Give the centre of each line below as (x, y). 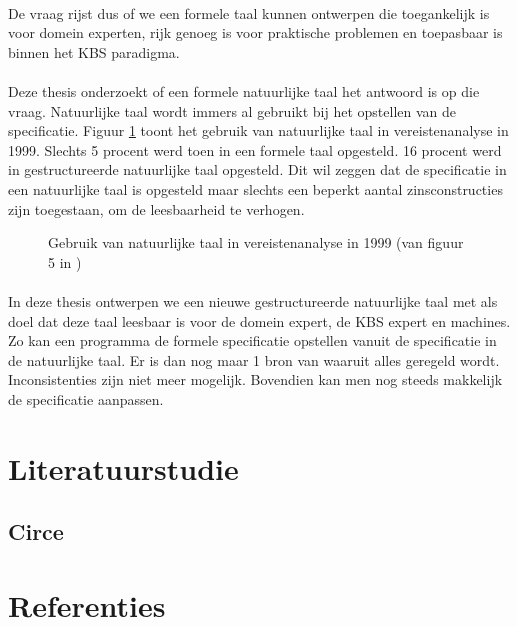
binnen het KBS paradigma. (94, 51)
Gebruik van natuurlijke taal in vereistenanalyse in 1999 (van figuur (256, 242)
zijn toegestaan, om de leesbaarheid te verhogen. (156, 208)
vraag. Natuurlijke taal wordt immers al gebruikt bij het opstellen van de (232, 110)
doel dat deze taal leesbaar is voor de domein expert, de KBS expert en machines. (259, 320)
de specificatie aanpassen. (86, 398)
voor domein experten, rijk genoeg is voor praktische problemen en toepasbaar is (255, 32)
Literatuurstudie (123, 467)
